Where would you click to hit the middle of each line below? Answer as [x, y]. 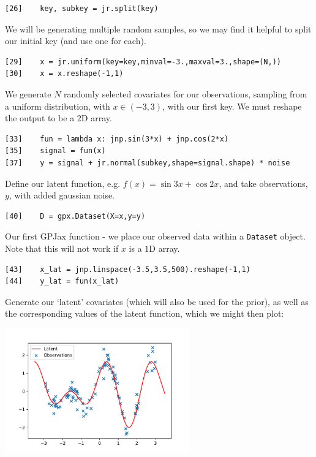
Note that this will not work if [62, 248]
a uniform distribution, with [58, 106]
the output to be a [40, 118]
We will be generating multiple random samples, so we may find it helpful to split [158, 28]
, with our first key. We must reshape [232, 106]
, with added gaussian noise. [62, 195]
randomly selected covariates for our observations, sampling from [186, 93]
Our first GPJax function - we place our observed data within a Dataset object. [155, 236]
